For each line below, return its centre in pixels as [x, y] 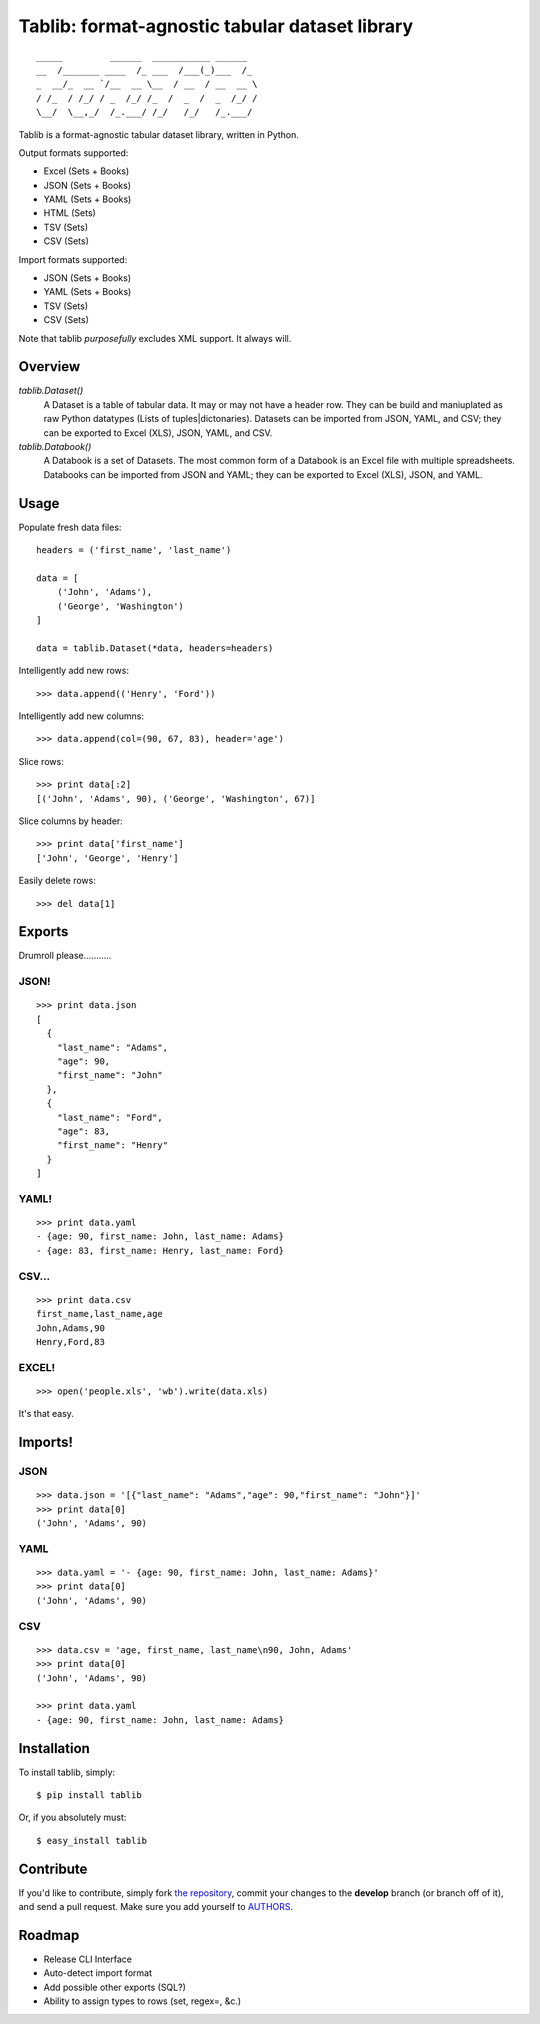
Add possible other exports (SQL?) [115, 1987]
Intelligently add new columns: [81, 716]
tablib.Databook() [55, 447]
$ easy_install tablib [92, 1840]
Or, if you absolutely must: [72, 1817]
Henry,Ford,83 [70, 1341]
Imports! [46, 1442]
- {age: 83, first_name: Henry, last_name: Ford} [160, 1250]
